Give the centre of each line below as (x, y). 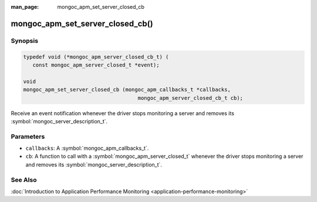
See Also (24, 180)
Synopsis (24, 41)
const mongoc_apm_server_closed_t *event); (96, 65)
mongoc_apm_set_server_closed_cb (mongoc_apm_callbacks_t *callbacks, (127, 90)
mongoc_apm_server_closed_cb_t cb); (190, 98)
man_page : (25, 7)
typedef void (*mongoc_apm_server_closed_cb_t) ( (96, 57)
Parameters (28, 136)
